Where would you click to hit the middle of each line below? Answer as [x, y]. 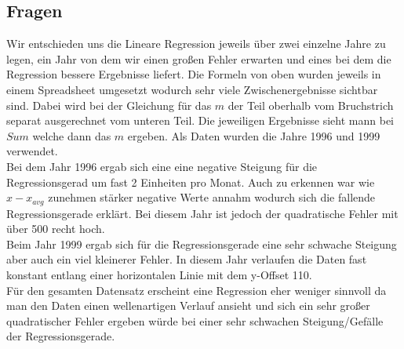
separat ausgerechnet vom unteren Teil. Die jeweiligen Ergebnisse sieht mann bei [200, 120]
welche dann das [72, 135]
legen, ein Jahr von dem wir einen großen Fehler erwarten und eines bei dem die [199, 58]
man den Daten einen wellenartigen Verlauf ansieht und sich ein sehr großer [188, 305]
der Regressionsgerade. [61, 336]
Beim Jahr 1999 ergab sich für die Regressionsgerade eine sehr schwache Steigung [202, 244]
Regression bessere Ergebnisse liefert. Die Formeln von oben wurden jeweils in [194, 74]
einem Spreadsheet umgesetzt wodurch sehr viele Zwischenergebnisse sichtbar [192, 89]
